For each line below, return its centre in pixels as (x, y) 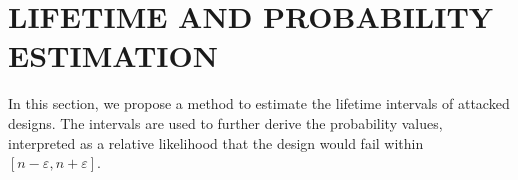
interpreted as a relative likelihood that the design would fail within (216, 142)
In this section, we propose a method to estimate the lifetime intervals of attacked (259, 103)
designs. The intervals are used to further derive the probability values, (225, 122)
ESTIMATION (113, 55)
